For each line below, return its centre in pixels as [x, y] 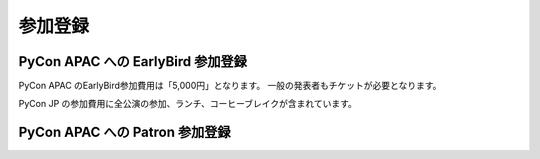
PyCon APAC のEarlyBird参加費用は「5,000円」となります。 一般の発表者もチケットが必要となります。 [230, 86]
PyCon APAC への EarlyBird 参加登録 [132, 61]
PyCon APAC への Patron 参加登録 [124, 132]
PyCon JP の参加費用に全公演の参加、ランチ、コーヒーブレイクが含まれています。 [187, 104]
